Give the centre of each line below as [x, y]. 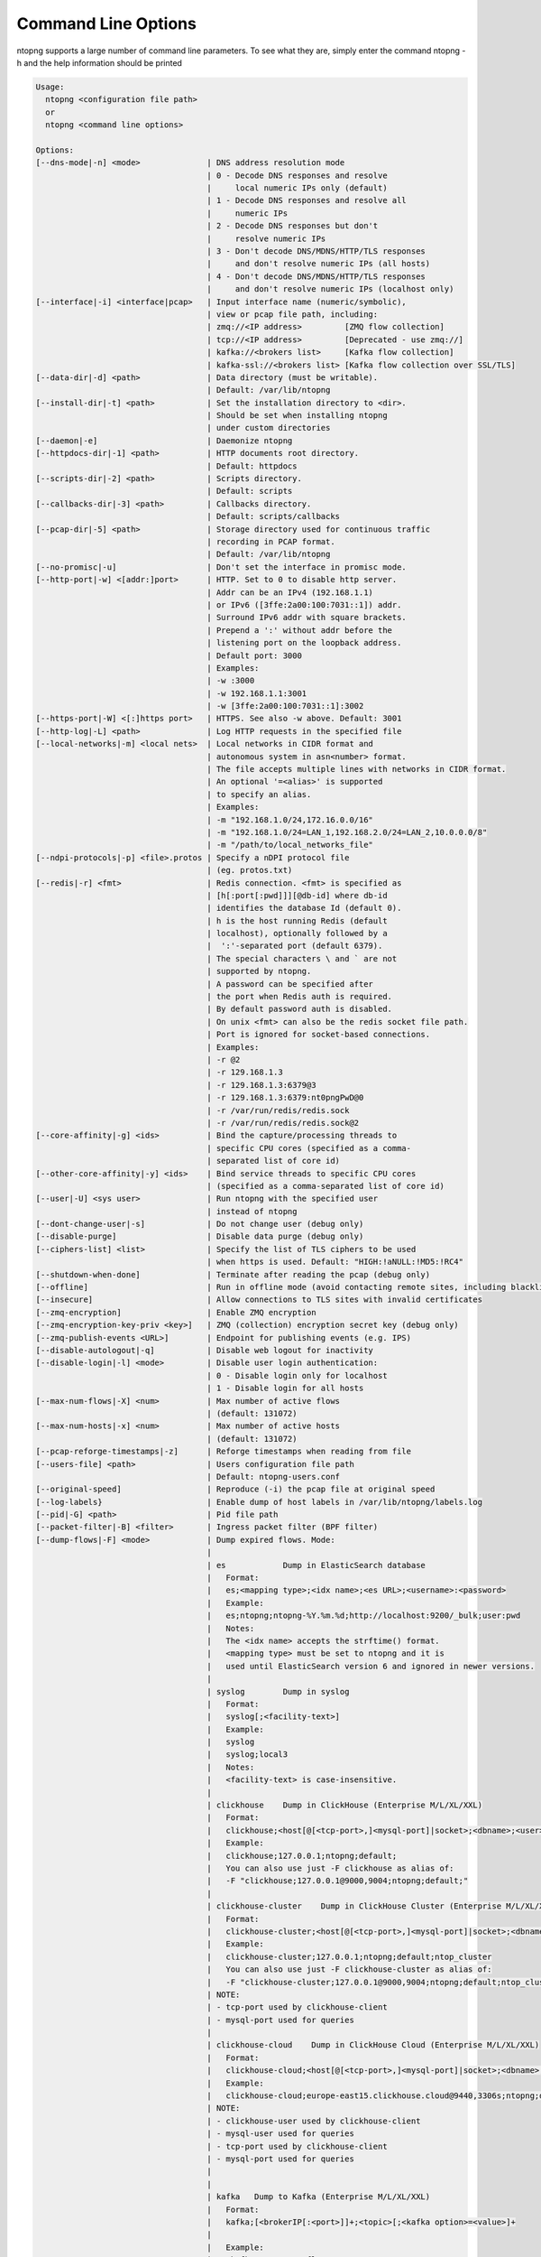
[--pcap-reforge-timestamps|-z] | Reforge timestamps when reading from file [224, 1452]
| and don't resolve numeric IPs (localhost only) [330, 289]
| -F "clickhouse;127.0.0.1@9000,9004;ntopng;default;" [338, 1881]
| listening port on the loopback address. [304, 643]
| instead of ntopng [252, 1211]
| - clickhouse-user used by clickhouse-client [314, 2121]
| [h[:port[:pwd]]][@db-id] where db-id [297, 895]
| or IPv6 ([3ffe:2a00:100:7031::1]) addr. [304, 604]
